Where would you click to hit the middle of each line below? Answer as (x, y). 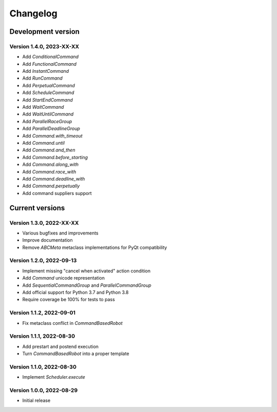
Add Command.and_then (49, 150)
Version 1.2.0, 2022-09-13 (43, 261)
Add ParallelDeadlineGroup (51, 129)
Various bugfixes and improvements (60, 233)
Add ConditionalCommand (51, 57)
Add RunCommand (42, 78)
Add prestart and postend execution (61, 346)
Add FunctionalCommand (50, 64)
